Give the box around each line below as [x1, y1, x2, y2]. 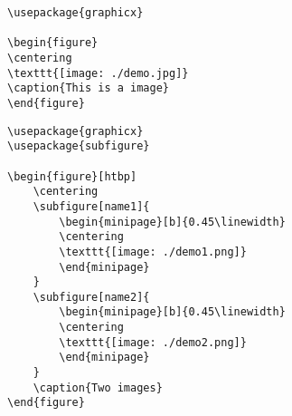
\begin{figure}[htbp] [7, 169, 137, 183]
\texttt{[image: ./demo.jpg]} [7, 66, 189, 80]
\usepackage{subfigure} [7, 140, 150, 153]
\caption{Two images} [33, 381, 163, 394]
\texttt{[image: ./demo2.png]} [59, 335, 247, 349]
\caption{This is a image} [7, 82, 169, 95]
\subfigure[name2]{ [33, 290, 150, 304]
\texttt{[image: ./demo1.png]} [59, 245, 247, 258]
